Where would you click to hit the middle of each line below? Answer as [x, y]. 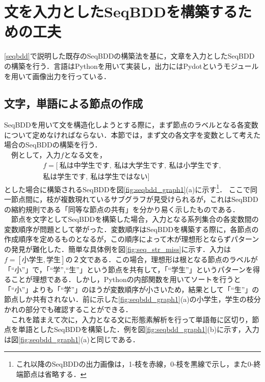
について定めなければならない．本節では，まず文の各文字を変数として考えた [132, 134]
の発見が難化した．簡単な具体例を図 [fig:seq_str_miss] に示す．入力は [118, 249]
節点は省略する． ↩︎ [55, 374]
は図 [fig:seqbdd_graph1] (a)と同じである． [72, 339]
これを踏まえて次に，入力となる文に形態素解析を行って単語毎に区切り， [131, 319]
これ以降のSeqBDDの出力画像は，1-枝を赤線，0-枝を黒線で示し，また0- [135, 364]
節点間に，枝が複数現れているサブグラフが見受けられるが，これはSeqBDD [135, 199]
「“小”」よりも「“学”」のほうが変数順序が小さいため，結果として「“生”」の [132, 289]
